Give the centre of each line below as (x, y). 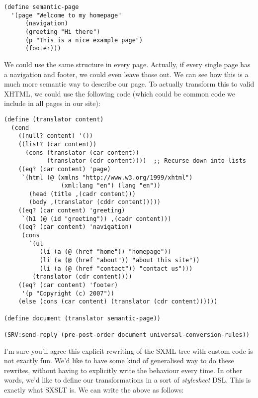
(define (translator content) (54, 119)
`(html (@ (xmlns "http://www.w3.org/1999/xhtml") (107, 177)
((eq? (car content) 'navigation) (75, 227)
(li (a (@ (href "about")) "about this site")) (120, 260)
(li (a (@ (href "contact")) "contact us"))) (116, 268)
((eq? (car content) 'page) (64, 169)
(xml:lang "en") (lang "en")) (111, 186)
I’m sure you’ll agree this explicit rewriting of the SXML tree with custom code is (129, 350)
